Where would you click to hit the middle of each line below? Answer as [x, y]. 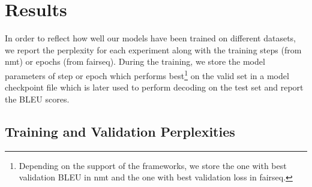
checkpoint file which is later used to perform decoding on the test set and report [154, 87]
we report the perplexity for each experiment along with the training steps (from [153, 49]
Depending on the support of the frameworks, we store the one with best [153, 165]
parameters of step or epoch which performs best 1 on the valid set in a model [147, 74]
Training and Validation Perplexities [120, 131]
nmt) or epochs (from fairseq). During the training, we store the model [135, 61]
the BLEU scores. [37, 99]
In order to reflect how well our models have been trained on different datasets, [150, 38]
